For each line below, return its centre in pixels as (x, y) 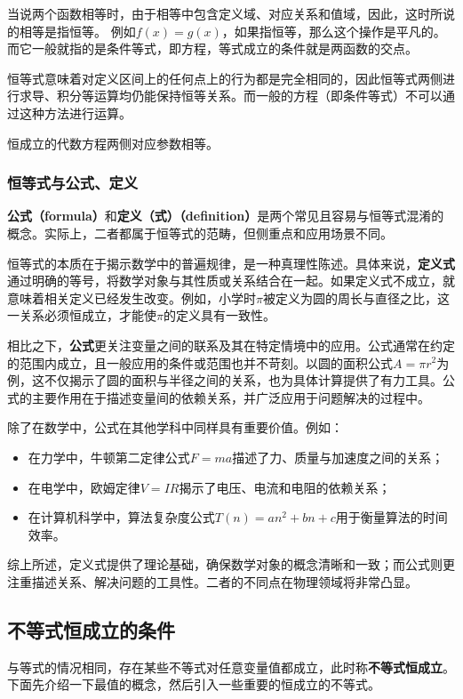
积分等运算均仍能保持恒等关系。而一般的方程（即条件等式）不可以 (249, 96)
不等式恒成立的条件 (91, 629)
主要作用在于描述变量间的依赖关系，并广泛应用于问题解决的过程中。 (231, 397)
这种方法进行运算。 (75, 112)
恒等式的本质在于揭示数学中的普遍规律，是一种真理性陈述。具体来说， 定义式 (231, 263)
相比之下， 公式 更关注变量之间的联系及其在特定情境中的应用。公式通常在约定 (231, 345)
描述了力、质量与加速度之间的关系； (338, 457)
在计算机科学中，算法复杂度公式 (121, 517)
